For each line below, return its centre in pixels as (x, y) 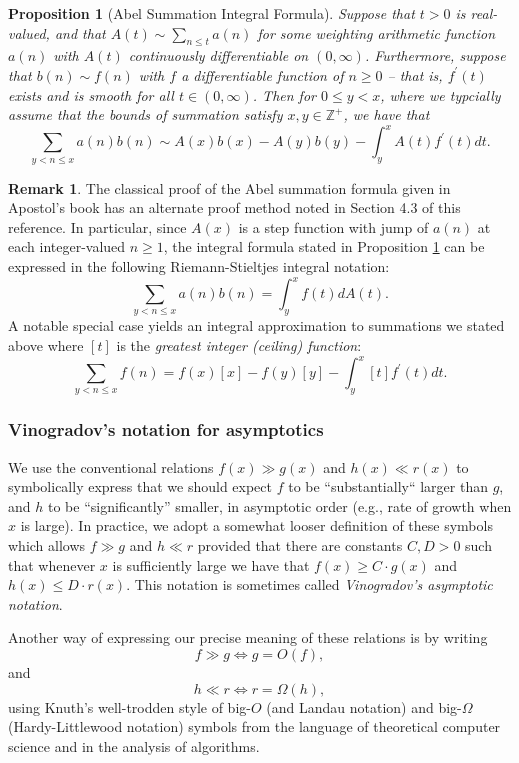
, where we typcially (440, 94)
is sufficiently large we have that (211, 564)
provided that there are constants (300, 545)
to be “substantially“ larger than (388, 486)
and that (80, 32)
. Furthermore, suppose (435, 55)
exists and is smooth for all (91, 94)
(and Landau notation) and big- (364, 706)
